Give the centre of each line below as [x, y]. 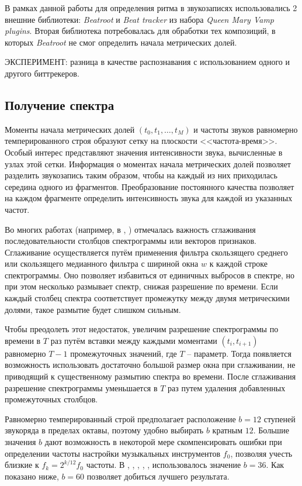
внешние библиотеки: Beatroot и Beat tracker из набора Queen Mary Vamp [139, 19]
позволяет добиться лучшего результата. [158, 476]
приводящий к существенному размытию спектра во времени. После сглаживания [150, 376]
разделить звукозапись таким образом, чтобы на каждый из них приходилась [141, 175]
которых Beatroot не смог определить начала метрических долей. [121, 42]
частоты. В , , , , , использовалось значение [164, 465]
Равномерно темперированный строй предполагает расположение [120, 418]
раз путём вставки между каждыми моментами [134, 340]
